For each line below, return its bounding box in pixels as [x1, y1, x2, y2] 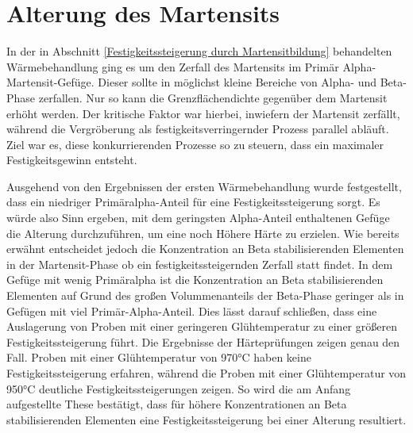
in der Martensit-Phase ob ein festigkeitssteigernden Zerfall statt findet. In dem [6, 255, 393, 272]
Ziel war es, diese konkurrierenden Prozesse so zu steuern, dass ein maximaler [6, 136, 384, 152]
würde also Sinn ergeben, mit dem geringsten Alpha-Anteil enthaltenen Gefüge [6, 209, 390, 226]
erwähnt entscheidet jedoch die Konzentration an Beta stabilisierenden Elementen [6, 240, 404, 257]
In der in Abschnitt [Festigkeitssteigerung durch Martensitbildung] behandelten [6, 43, 392, 59]
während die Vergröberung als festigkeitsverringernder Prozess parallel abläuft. [6, 121, 389, 137]
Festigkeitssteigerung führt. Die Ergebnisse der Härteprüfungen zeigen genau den [6, 333, 400, 350]
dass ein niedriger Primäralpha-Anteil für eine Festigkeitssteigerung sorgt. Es [6, 194, 380, 210]
